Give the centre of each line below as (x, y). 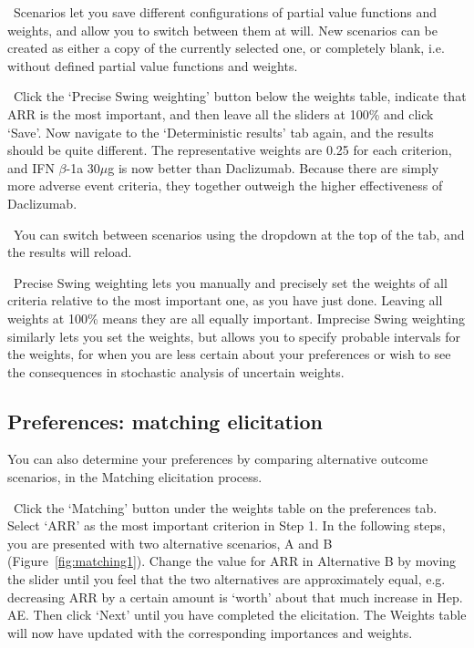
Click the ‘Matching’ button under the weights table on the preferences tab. (225, 507)
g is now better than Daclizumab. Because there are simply (273, 167)
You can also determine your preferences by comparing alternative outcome (218, 459)
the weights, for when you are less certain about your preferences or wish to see (229, 354)
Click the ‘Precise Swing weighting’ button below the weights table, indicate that (240, 96)
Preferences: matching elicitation (165, 421)
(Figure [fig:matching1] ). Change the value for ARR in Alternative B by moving (232, 561)
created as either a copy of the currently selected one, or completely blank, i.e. (226, 48)
